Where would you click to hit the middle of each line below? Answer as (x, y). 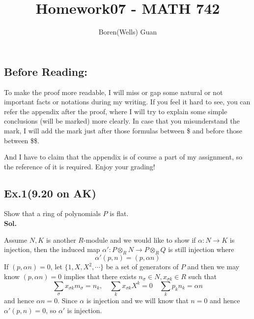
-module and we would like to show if (140, 239)
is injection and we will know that (137, 301)
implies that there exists (100, 276)
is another (61, 239)
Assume (16, 239)
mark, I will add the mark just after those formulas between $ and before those (123, 130)
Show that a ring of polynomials (52, 213)
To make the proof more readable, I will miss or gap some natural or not (113, 92)
